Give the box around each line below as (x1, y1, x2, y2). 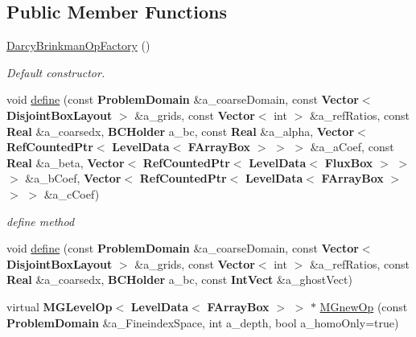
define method (6, 212, 75, 229)
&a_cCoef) (43, 185, 100, 202)
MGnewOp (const (319, 298, 408, 314)
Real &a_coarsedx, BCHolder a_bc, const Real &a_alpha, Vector (6, 122, 355, 139)
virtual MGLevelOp (6, 298, 113, 314)
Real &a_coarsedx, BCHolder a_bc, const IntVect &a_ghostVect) (6, 271, 352, 288)
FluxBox (324, 154, 373, 171)
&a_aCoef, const (310, 138, 394, 155)
